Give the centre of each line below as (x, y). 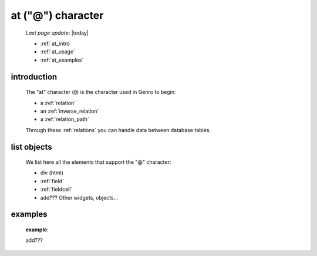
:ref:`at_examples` (62, 60)
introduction (34, 77)
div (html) (52, 173)
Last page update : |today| (57, 33)
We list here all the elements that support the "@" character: (98, 162)
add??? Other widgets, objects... (79, 197)
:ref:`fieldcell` (56, 189)
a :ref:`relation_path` (65, 119)
